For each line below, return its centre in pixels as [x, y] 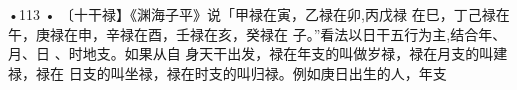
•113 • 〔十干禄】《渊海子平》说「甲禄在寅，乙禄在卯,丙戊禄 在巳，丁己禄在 [259, 14]
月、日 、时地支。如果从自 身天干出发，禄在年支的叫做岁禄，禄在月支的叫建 [258, 53]
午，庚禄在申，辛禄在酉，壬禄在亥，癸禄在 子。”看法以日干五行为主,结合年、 [257, 33]
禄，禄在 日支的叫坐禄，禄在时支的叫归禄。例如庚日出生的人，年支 [227, 72]
